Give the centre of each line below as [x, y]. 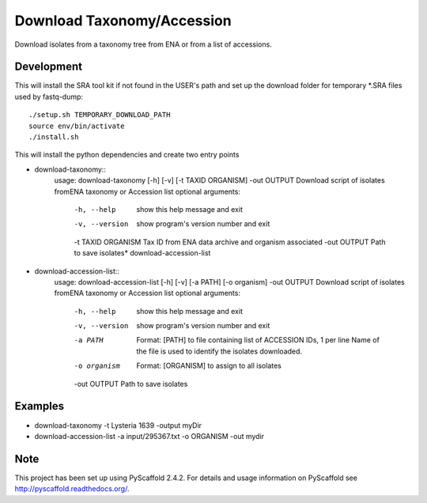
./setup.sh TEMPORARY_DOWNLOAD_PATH [100, 115]
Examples [40, 406]
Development [49, 67]
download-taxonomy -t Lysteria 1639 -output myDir [118, 425]
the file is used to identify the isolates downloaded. [219, 351]
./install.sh [54, 137]
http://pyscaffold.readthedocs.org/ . [72, 489]
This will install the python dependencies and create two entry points [127, 155]
